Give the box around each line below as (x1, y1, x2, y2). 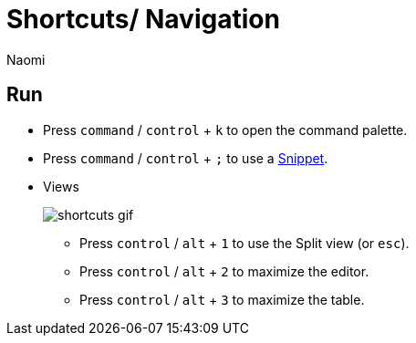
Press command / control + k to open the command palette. (43, 121, 408, 138)
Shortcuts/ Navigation (6, 4, 280, 35)
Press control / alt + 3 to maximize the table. (79, 291, 365, 307)
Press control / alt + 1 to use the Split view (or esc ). (79, 234, 410, 251)
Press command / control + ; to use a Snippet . (43, 150, 328, 166)
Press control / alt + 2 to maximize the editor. (79, 263, 369, 279)
